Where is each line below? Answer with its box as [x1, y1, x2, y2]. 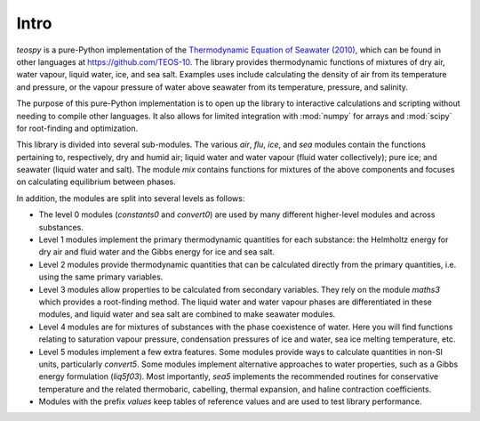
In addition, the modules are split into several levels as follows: [16, 192, 245, 204]
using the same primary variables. [38, 271, 164, 282]
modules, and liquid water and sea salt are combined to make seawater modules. [38, 309, 336, 320]
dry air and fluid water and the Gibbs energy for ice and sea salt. [38, 247, 276, 257]
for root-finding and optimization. [16, 123, 139, 134]
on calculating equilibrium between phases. [16, 176, 177, 187]
